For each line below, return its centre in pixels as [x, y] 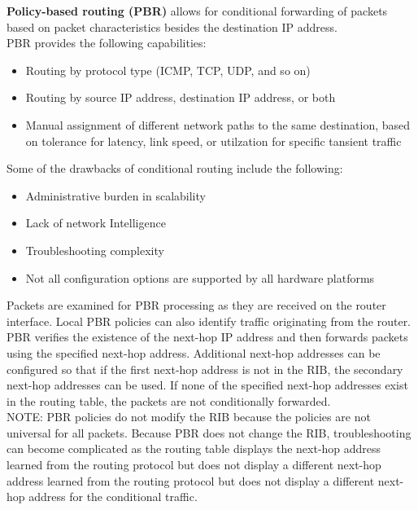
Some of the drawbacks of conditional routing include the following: [175, 168]
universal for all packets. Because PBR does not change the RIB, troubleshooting [209, 432]
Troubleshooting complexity [95, 250]
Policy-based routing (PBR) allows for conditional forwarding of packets [197, 11]
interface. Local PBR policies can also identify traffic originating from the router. [209, 321]
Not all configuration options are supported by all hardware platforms [200, 277]
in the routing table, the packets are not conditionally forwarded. [169, 400]
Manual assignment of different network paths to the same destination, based [218, 124]
